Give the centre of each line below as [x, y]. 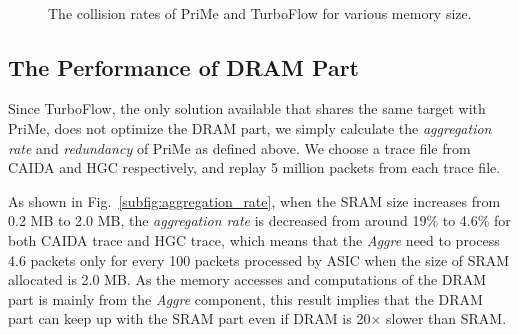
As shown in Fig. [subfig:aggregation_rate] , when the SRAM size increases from [254, 200]
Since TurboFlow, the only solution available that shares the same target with [247, 108]
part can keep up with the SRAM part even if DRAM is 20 [189, 318]
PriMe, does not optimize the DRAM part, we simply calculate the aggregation [250, 127]
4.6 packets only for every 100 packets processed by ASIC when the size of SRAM [259, 259]
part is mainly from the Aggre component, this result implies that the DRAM [245, 298]
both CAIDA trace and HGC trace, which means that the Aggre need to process [254, 239]
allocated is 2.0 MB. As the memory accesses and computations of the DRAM [247, 279]
